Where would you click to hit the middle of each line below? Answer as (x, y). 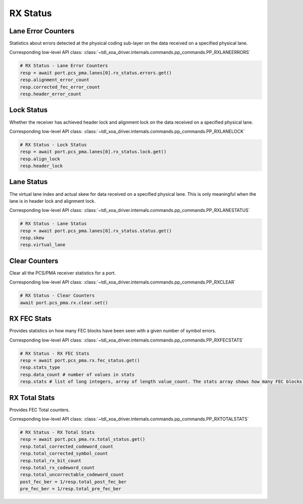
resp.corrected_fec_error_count (60, 87)
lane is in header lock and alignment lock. (53, 201)
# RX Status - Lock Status (53, 145)
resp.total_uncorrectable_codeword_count (72, 475)
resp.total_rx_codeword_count (57, 468)
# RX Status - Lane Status (53, 224)
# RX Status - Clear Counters (57, 296)
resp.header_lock (41, 166)
